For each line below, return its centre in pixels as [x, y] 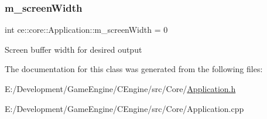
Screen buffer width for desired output [73, 49]
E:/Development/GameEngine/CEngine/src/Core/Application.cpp [124, 108]
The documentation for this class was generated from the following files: [134, 69]
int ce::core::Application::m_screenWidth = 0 [86, 30]
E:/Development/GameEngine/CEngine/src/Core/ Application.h [120, 89]
